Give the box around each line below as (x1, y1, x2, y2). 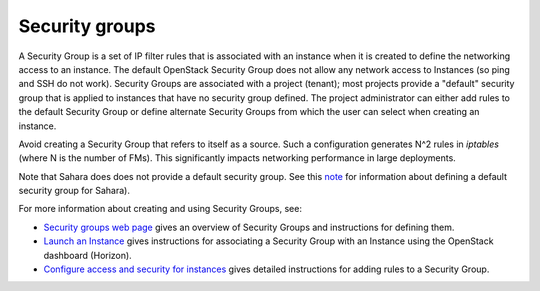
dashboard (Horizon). (43, 249, 132, 261)
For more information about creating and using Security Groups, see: (18, 203, 302, 215)
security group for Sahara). (18, 185, 130, 197)
